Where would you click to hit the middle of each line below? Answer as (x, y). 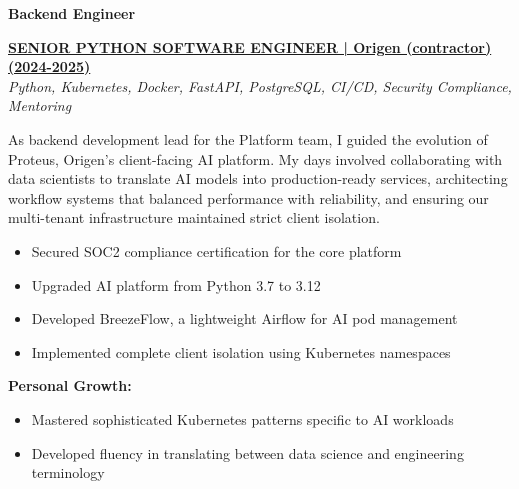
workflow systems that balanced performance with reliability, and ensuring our (248, 197)
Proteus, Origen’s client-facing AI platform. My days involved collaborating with (255, 158)
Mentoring (40, 105)
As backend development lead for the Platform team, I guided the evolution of (248, 138)
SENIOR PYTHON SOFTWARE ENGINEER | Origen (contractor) (250, 46)
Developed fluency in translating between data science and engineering (247, 452)
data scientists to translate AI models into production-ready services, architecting (258, 178)
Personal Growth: (70, 385)
